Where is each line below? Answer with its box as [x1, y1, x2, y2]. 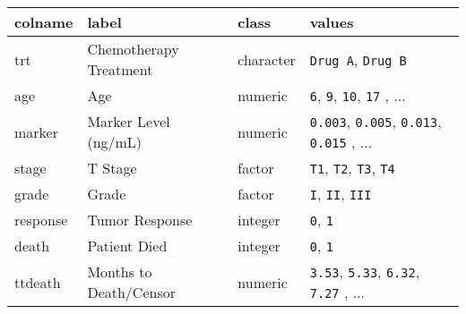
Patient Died [87, 235, 168, 256]
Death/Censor [87, 282, 176, 302]
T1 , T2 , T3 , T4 [309, 157, 395, 178]
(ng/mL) [87, 132, 142, 152]
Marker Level [87, 111, 170, 132]
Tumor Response [87, 209, 193, 230]
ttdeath [14, 271, 61, 293]
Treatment [87, 59, 153, 80]
